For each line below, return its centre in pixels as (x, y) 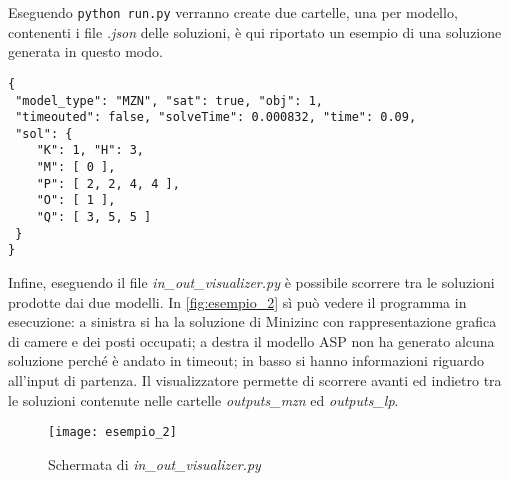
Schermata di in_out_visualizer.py (154, 463)
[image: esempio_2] (112, 432)
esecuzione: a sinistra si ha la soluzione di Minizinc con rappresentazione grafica (252, 321)
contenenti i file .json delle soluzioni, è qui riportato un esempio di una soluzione (255, 31)
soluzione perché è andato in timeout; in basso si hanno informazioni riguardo (246, 360)
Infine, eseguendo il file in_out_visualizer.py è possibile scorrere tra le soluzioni (251, 282)
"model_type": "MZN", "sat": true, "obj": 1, (169, 100)
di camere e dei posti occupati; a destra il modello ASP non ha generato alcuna (251, 340)
